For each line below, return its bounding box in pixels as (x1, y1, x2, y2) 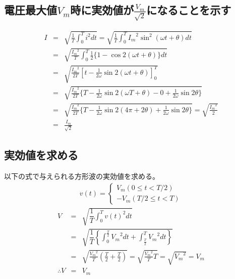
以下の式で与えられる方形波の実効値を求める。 (4, 170, 159, 181)
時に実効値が (70, 2, 134, 18)
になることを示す (146, 2, 231, 18)
